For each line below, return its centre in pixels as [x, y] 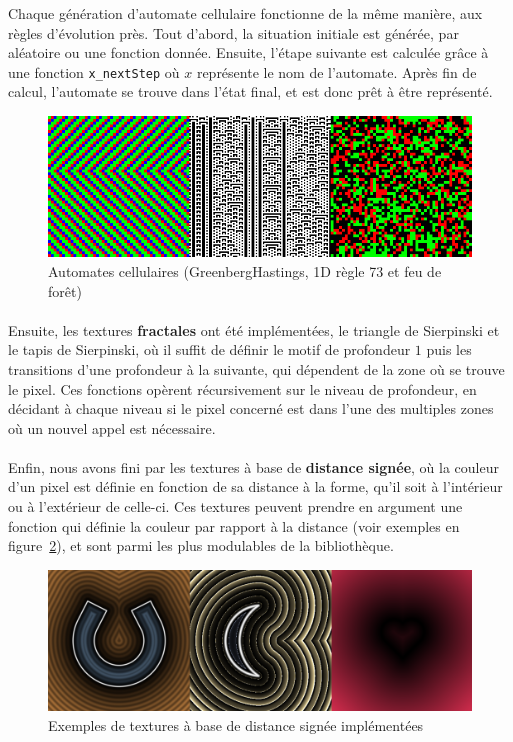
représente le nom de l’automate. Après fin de [336, 71]
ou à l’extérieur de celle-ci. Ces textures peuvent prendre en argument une [235, 506]
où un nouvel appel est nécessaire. [112, 427]
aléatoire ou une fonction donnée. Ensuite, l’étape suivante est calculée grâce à [248, 52]
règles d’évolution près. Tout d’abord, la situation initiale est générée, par [233, 32]
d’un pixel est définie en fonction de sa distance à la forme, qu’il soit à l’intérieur [255, 486]
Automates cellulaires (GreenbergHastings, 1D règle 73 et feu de [245, 270]
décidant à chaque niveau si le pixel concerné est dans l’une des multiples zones [251, 408]
